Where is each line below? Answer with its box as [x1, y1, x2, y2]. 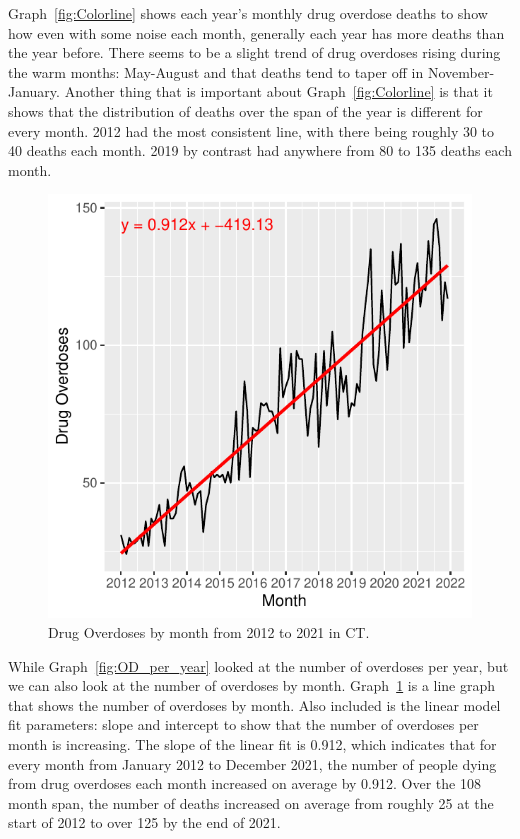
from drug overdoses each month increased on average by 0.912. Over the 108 [8, 773, 481, 794]
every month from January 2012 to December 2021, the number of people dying [8, 753, 497, 774]
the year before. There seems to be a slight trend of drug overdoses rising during [8, 42, 501, 63]
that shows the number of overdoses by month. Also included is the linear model [8, 694, 501, 715]
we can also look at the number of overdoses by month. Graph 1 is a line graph [8, 675, 496, 696]
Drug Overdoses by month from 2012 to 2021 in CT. [48, 621, 370, 642]
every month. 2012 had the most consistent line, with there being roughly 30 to [8, 120, 495, 141]
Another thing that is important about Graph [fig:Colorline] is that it [64, 81, 493, 102]
